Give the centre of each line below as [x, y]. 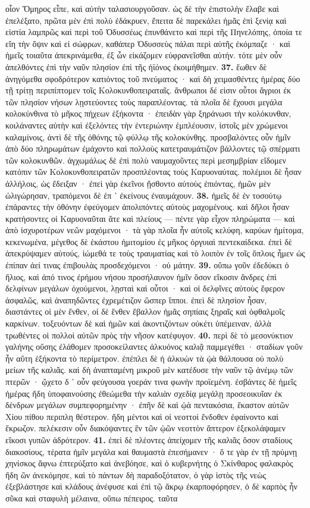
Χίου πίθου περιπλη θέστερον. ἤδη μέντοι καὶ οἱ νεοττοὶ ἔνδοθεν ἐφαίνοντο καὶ [142, 416]
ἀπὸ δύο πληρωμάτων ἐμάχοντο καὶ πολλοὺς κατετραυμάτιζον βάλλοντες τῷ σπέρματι [153, 148]
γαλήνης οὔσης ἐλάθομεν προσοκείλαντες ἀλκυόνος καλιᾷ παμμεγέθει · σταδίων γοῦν [154, 346]
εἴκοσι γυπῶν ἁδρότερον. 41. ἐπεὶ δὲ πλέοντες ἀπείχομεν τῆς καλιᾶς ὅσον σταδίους [149, 439]
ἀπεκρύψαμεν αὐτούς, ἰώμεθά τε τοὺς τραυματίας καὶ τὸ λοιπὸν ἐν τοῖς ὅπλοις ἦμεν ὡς [155, 253]
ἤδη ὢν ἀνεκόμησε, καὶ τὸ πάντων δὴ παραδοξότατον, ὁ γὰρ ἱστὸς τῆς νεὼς [136, 474]
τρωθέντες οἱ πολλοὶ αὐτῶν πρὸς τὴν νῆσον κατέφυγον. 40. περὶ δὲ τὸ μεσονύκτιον [149, 335]
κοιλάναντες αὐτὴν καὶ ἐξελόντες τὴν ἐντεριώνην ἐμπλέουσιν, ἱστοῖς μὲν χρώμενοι [147, 125]
